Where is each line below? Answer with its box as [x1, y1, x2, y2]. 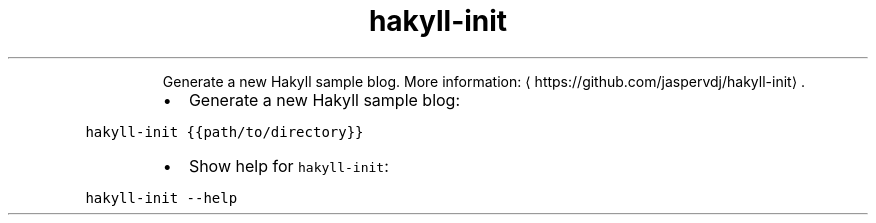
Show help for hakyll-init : [188, 155, 389, 176]
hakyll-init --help [85, 189, 238, 206]
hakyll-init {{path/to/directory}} [85, 123, 364, 140]
